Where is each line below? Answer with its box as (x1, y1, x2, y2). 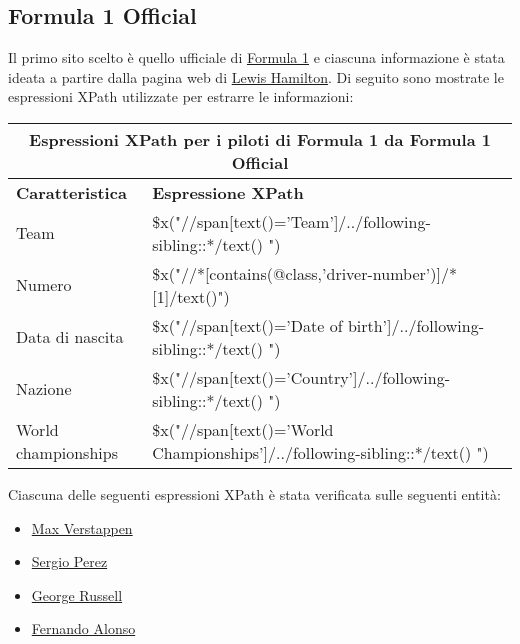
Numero (16, 273, 72, 297)
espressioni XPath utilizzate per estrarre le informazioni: (8, 86, 354, 107)
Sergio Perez (31, 551, 108, 572)
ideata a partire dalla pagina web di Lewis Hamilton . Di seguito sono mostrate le (8, 66, 504, 87)
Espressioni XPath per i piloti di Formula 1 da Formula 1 (29, 127, 491, 151)
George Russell (31, 584, 123, 605)
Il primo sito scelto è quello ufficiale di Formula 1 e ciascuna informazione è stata (8, 47, 505, 68)
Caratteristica (16, 180, 127, 204)
